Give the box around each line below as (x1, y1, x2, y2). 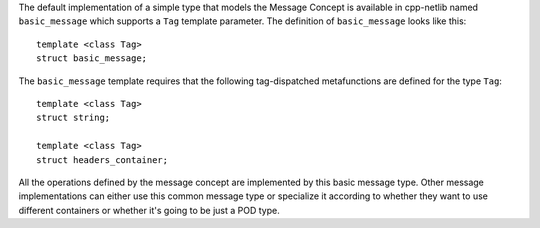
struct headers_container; (36, 154, 169, 165)
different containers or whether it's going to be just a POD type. (18, 204, 280, 216)
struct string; (36, 112, 111, 124)
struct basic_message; (36, 53, 148, 64)
